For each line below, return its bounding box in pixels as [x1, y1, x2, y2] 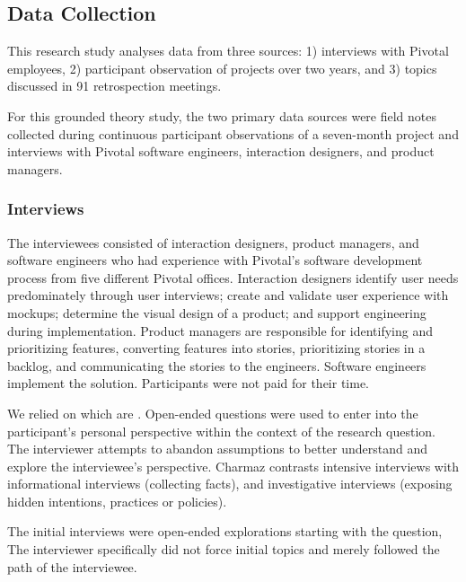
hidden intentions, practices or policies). [7, 491, 227, 510]
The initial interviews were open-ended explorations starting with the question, [7, 522, 443, 541]
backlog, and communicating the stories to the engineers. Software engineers [7, 356, 426, 375]
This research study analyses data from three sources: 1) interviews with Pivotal [7, 41, 449, 60]
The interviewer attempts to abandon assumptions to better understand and [7, 439, 428, 458]
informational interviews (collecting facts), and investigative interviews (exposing [7, 474, 453, 493]
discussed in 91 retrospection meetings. [7, 76, 222, 95]
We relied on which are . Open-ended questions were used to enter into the [7, 403, 418, 422]
